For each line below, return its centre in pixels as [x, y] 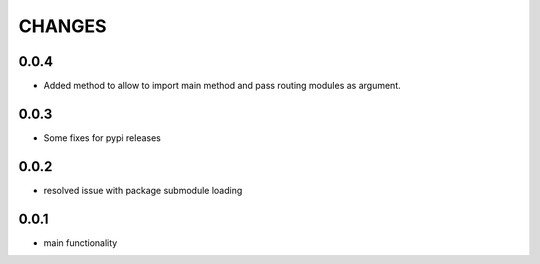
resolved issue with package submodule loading [143, 190]
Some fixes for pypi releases [102, 137]
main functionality [80, 242]
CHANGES [62, 26]
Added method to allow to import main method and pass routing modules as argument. [222, 86]
